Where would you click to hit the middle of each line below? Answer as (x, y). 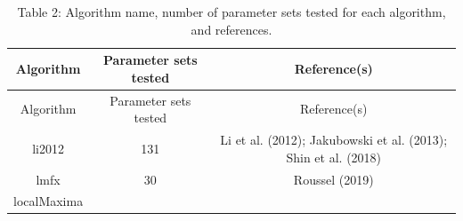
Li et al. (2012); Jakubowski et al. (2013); (334, 140)
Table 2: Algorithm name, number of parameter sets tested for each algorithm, (231, 12)
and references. (231, 29)
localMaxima (49, 201)
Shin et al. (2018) (334, 157)
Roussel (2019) (333, 179)
